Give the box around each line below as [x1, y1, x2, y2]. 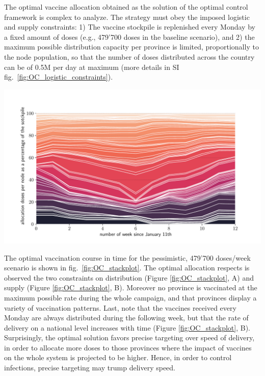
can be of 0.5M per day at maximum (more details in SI [4, 61, 179, 72]
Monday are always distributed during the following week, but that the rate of [4, 312, 249, 323]
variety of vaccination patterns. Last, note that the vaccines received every [4, 302, 236, 313]
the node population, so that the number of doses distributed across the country [4, 51, 255, 62]
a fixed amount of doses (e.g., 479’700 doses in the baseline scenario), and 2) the [4, 31, 255, 42]
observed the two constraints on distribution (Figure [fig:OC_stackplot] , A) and [4, 272, 254, 283]
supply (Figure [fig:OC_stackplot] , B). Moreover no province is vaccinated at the [4, 282, 257, 293]
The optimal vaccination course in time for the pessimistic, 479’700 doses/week [4, 252, 251, 263]
